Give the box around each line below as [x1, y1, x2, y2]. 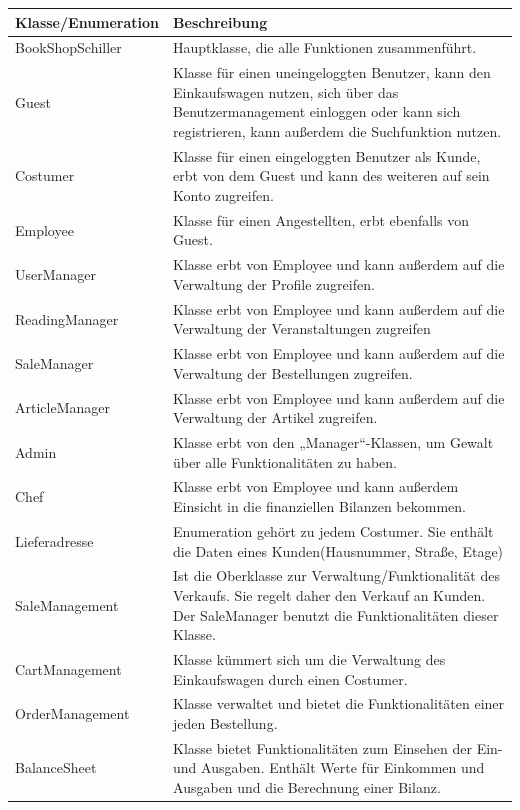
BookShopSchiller [15, 37, 122, 58]
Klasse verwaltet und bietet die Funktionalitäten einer [173, 693, 505, 714]
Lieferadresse [15, 530, 94, 551]
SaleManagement [15, 594, 119, 615]
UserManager [15, 264, 97, 285]
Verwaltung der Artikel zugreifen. [173, 407, 378, 428]
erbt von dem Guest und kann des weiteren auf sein [173, 165, 490, 186]
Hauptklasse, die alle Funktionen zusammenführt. [173, 37, 477, 58]
